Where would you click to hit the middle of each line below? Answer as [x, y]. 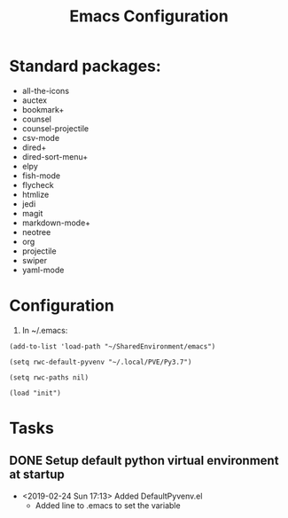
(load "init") [35, 393]
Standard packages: [85, 66]
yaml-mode [43, 270]
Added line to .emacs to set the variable [108, 505]
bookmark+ [43, 109]
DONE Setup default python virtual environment [144, 461]
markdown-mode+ [56, 223]
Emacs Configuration [149, 16]
